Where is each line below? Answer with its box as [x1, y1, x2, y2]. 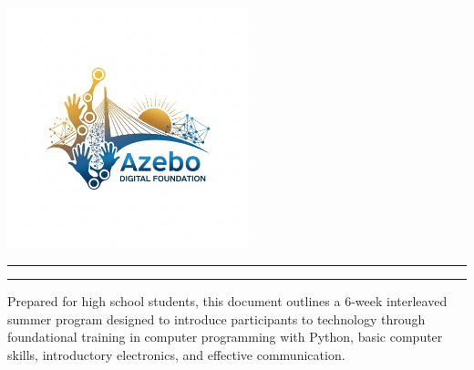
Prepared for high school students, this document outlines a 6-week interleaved [7, 292, 448, 311]
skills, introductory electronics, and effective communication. [7, 344, 345, 364]
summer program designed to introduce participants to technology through [7, 309, 426, 328]
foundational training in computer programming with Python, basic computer [7, 327, 443, 346]
